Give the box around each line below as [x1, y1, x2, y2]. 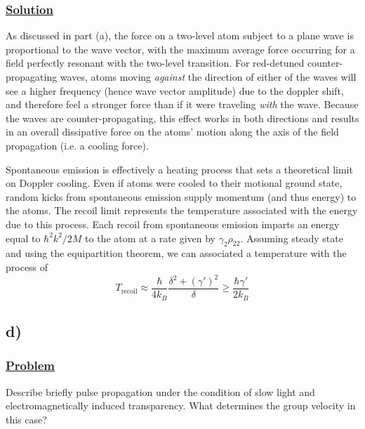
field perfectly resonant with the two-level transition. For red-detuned [6, 55, 305, 70]
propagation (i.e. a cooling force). [6, 138, 149, 152]
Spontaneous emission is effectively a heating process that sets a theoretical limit [6, 161, 353, 176]
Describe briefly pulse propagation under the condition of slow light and [6, 384, 315, 399]
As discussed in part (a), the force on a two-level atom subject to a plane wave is [6, 28, 354, 43]
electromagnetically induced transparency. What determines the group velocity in [6, 398, 356, 413]
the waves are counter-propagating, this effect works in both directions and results [6, 110, 359, 125]
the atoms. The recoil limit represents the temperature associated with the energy [6, 203, 358, 218]
